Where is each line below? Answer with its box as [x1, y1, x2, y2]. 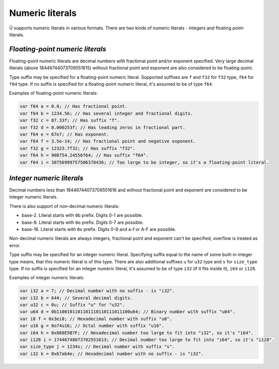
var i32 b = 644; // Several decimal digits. [19, 295, 133, 301]
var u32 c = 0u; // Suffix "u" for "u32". [19, 302, 125, 308]
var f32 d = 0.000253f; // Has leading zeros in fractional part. [19, 125, 185, 130]
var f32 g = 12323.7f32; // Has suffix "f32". [19, 145, 136, 151]
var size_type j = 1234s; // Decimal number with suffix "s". [19, 344, 175, 350]
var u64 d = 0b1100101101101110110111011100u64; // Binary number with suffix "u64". [19, 309, 235, 315]
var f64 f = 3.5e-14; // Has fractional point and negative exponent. [19, 139, 196, 144]
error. [9, 242, 21, 248]
